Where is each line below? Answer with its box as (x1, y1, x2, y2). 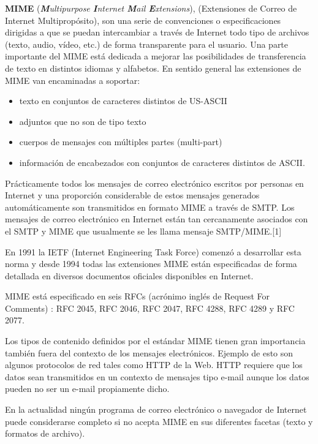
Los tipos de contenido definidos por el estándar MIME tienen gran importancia (5, 334, 306, 347)
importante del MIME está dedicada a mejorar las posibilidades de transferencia (5, 50, 306, 62)
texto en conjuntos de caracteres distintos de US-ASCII (19, 94, 227, 107)
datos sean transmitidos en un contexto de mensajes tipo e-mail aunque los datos (5, 370, 309, 383)
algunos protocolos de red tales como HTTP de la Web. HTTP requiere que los (5, 358, 303, 371)
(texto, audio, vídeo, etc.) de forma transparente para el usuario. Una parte (5, 37, 289, 50)
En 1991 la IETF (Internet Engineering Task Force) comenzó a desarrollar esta (5, 245, 301, 258)
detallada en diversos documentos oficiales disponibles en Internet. (5, 269, 254, 282)
